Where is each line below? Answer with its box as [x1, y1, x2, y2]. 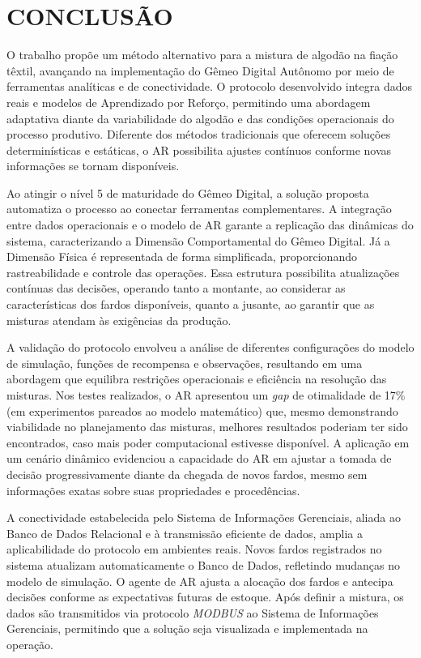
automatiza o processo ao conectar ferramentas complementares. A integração [6, 200, 392, 217]
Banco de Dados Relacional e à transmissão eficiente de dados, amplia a [6, 524, 364, 541]
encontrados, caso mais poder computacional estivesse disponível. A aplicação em [6, 434, 410, 451]
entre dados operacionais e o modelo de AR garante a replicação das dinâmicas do [6, 216, 414, 233]
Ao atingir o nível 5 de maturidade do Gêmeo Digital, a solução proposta [6, 184, 369, 201]
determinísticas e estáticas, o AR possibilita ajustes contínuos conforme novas [6, 141, 392, 158]
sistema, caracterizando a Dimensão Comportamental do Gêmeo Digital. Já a [6, 232, 390, 249]
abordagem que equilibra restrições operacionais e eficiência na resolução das [6, 370, 387, 387]
